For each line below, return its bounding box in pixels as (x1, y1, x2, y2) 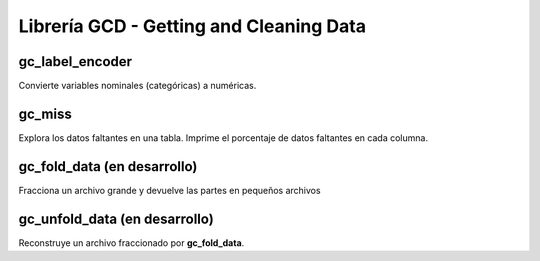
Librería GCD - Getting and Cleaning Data (18, 15, 367, 37)
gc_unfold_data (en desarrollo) (18, 210, 214, 227)
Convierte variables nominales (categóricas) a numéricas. (18, 80, 257, 92)
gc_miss (18, 105, 72, 122)
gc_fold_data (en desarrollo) (18, 158, 198, 175)
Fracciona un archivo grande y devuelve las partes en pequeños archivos (18, 184, 321, 196)
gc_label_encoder (18, 53, 133, 70)
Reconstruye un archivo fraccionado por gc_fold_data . (18, 236, 245, 249)
